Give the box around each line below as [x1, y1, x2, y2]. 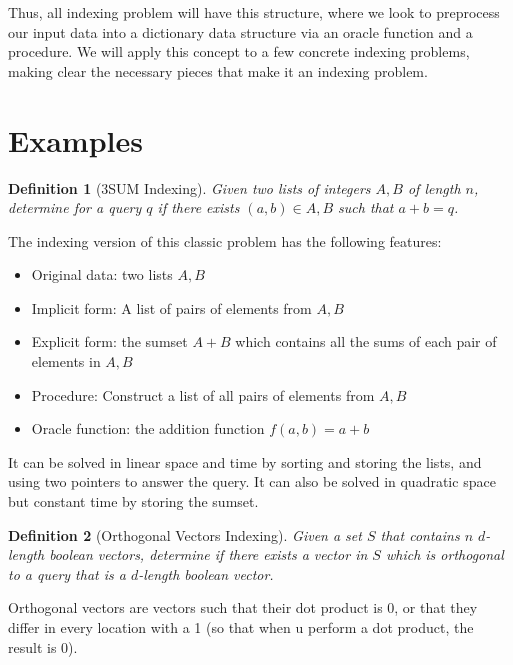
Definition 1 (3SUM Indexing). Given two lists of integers [8, 177, 371, 198]
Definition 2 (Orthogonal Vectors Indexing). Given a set [8, 524, 362, 545]
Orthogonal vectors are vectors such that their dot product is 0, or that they [8, 597, 478, 618]
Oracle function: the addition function [31, 418, 265, 439]
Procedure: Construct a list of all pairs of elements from [31, 384, 375, 405]
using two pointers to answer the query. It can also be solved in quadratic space [8, 471, 496, 492]
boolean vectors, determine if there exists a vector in [49, 544, 368, 565]
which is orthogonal [385, 544, 504, 565]
